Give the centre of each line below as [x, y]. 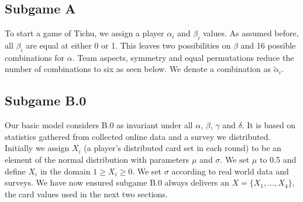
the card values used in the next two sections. [86, 194]
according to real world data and [230, 171]
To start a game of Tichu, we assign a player [85, 33]
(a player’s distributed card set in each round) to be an [183, 148]
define [15, 171]
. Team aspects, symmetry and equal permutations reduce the [183, 57]
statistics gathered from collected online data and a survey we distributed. [138, 136]
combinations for [35, 57]
